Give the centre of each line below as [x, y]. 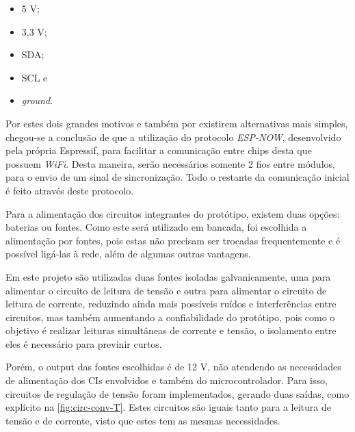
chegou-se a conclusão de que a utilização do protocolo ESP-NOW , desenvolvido [173, 137]
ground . [37, 100]
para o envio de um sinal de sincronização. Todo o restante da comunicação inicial [177, 177]
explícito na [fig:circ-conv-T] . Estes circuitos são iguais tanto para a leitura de [168, 407]
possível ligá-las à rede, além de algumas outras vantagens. [128, 254]
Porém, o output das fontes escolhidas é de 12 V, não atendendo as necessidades [173, 367]
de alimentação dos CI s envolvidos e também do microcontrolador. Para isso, [167, 380]
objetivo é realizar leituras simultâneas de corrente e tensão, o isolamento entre [171, 330]
